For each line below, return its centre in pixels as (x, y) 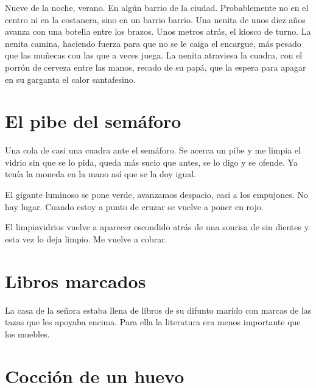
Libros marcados (75, 280)
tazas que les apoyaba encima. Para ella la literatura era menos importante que (153, 322)
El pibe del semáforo (93, 121)
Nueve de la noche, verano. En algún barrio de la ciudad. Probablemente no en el (157, 7)
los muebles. (27, 333)
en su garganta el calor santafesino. (70, 79)
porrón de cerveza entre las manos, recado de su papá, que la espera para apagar (156, 67)
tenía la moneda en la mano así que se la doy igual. (100, 174)
